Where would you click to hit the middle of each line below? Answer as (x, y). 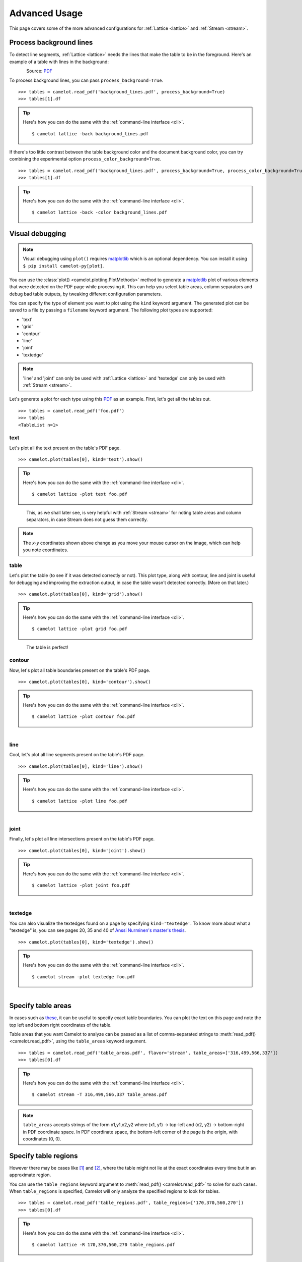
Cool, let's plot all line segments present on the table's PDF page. (77, 755)
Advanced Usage (46, 13)
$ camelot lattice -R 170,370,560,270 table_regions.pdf (104, 1245)
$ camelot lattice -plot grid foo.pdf (80, 629)
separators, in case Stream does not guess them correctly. (87, 519)
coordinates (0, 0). (42, 1139)
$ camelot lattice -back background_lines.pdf (90, 134)
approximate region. (30, 1175)
